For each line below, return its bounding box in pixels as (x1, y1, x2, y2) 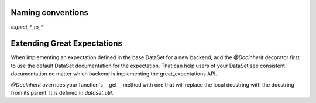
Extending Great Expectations (11, 39, 123, 49)
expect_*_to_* (11, 23, 43, 30)
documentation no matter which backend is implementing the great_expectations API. (11, 70, 218, 77)
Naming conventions (11, 8, 89, 18)
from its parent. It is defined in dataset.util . (11, 89, 114, 96)
